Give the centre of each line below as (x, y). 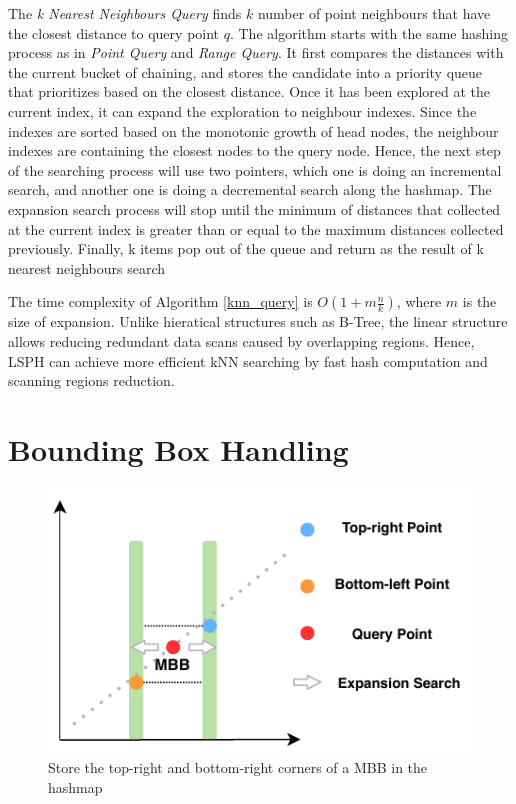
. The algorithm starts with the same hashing (368, 32)
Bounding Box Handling (178, 448)
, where (419, 301)
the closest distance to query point (114, 32)
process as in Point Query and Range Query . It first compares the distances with (256, 52)
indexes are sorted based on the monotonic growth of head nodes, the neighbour (253, 130)
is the (479, 301)
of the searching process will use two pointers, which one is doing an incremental (255, 169)
